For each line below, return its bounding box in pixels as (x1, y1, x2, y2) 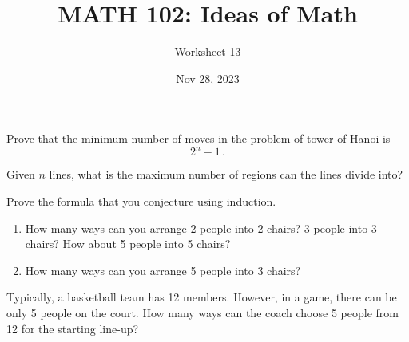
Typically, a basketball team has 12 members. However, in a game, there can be (6, 289, 397, 305)
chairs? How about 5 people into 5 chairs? (25, 235, 231, 252)
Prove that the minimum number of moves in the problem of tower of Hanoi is (6, 130, 391, 147)
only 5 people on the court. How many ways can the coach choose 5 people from (6, 304, 399, 320)
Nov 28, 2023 (176, 69, 240, 86)
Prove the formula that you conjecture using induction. (6, 193, 276, 209)
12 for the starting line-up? (6, 320, 139, 336)
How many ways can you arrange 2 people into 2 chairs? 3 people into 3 (25, 219, 377, 236)
